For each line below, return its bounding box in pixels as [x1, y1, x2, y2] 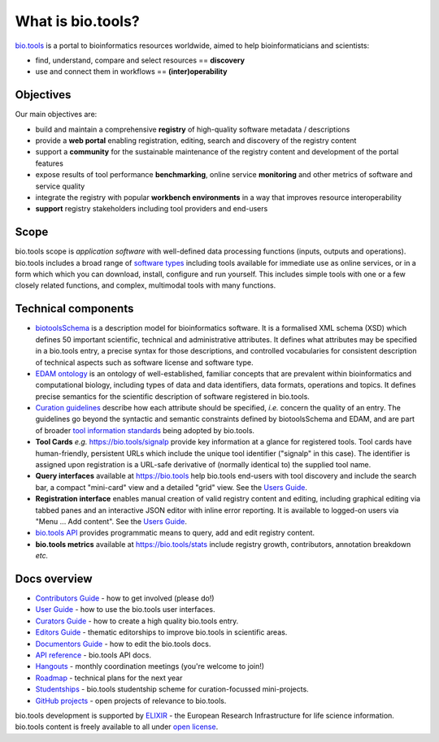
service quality [35, 181, 85, 191]
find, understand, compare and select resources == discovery [35, 55, 246, 65]
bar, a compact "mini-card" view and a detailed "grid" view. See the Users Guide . [35, 482, 308, 492]
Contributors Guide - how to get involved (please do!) [35, 593, 215, 603]
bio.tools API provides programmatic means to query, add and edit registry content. [35, 528, 315, 538]
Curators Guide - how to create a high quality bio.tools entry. [35, 616, 239, 626]
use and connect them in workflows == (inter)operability [35, 67, 228, 76]
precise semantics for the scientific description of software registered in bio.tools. [35, 391, 311, 401]
